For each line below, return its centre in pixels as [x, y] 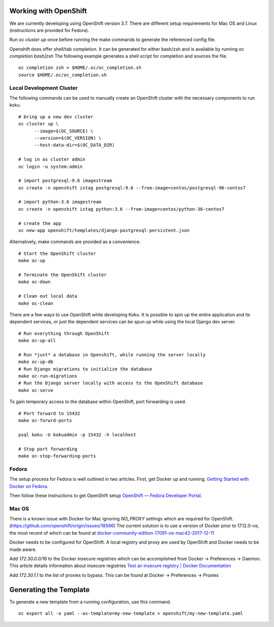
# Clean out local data [48, 296]
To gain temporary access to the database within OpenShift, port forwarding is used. [98, 402]
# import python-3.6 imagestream [60, 202]
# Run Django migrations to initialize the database [85, 369]
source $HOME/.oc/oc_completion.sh [63, 75]
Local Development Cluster [44, 88]
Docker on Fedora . [29, 486]
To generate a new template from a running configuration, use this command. [90, 602]
